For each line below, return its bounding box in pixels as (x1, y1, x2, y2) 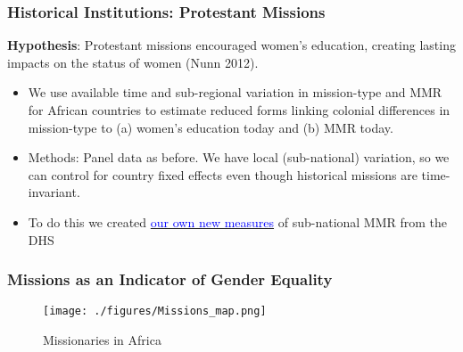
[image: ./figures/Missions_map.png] (43, 305, 267, 318)
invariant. (28, 183, 80, 201)
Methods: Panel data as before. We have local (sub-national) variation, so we (28, 148, 450, 167)
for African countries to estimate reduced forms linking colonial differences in (28, 101, 451, 119)
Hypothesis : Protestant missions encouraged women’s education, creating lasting (7, 36, 456, 54)
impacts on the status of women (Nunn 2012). (7, 53, 259, 71)
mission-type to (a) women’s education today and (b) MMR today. (28, 118, 393, 136)
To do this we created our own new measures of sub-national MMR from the (28, 212, 448, 231)
